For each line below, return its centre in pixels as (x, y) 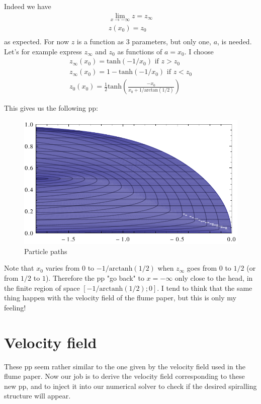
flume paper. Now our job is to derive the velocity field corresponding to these (124, 376)
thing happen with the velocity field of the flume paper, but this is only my (120, 298)
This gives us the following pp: (51, 108)
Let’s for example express (43, 51)
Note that (19, 268)
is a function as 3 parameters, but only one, (144, 41)
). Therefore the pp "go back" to (95, 278)
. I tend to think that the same (205, 288)
